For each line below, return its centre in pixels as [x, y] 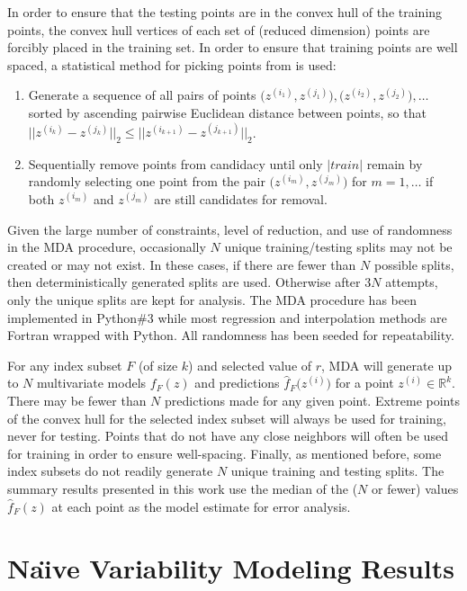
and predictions [237, 383]
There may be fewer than [77, 400]
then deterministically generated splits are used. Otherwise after [184, 282]
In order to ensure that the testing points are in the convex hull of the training [225, 12]
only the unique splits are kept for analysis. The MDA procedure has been [212, 300]
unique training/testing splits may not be [338, 247]
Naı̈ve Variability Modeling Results [231, 568]
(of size [158, 365]
